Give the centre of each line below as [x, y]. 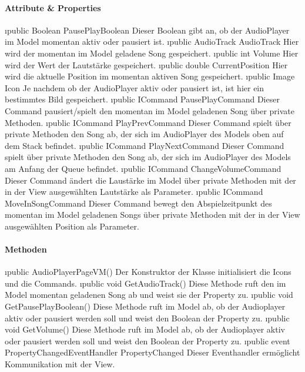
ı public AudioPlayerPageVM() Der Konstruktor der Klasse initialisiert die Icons [148, 272]
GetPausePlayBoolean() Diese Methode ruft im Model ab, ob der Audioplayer [145, 306]
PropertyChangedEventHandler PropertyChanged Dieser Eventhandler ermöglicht [152, 352]
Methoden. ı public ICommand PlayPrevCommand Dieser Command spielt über [148, 122]
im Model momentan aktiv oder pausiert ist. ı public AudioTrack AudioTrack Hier [152, 41]
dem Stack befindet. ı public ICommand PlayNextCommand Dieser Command [145, 145]
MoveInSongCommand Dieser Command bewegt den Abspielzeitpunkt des [138, 203]
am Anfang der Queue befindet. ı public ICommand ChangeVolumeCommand [143, 168]
